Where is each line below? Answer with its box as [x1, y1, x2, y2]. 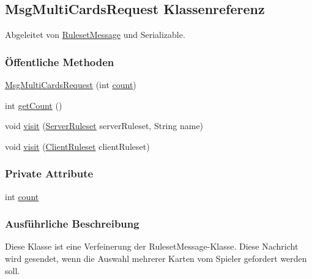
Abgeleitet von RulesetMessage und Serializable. [5, 28, 185, 41]
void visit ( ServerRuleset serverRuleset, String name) [5, 119, 204, 132]
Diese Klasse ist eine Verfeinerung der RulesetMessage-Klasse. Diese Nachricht [5, 240, 299, 253]
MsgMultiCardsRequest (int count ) [5, 78, 136, 91]
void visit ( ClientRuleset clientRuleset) [5, 139, 150, 152]
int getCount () [5, 99, 62, 111]
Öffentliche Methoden [5, 54, 114, 69]
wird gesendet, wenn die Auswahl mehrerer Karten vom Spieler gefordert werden [5, 252, 307, 265]
